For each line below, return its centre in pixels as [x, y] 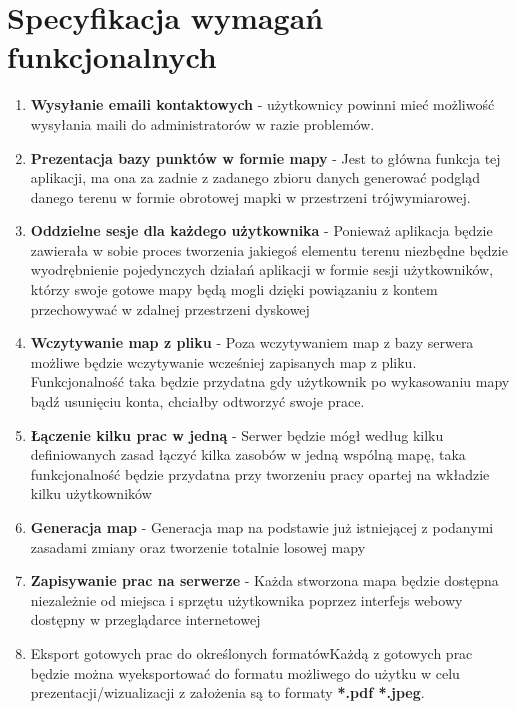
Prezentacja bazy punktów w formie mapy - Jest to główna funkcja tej [265, 157]
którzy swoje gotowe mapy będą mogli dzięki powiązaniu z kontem [234, 289]
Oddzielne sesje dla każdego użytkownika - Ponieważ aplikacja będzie [261, 230]
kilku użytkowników [91, 493]
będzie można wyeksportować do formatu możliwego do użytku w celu [245, 672]
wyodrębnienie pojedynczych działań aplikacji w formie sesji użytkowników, [262, 269]
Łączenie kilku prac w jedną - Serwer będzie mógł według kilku [237, 434]
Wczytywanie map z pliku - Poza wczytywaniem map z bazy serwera [252, 342]
